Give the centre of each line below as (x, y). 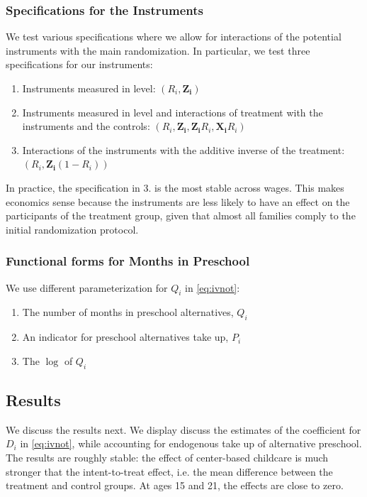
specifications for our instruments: (79, 64)
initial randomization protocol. (72, 229)
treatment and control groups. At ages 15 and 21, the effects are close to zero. (175, 485)
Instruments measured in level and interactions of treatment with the (173, 112)
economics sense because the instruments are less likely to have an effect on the (178, 201)
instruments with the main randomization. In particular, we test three (158, 50)
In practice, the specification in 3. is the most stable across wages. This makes (175, 187)
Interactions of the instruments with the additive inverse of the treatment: (183, 149)
